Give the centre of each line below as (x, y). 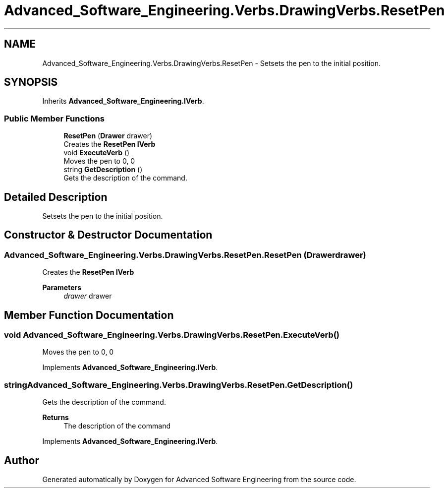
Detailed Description (56, 197)
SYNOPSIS (31, 82)
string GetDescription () (103, 170)
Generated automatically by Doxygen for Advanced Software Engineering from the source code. (199, 480)
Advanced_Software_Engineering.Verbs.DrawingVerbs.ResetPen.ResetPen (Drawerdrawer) (185, 255)
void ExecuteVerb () (97, 153)
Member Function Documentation (89, 315)
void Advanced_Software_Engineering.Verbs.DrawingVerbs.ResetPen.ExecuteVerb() (172, 335)
